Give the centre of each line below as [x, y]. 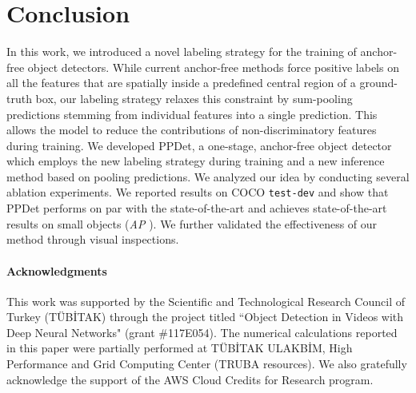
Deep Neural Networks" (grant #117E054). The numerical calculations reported [202, 332]
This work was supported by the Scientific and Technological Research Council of [206, 301]
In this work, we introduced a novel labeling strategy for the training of [182, 52]
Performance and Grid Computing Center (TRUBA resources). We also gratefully [207, 364]
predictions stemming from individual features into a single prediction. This [192, 114]
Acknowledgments [57, 270]
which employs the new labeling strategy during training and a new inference [196, 161]
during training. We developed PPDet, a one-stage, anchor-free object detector [199, 145]
